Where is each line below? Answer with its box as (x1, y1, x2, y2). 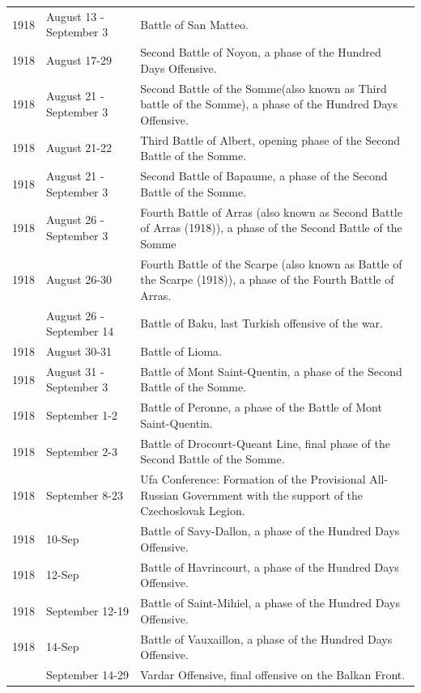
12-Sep (46, 566, 79, 583)
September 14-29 (46, 666, 129, 682)
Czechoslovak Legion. (140, 502, 245, 519)
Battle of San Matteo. (140, 15, 249, 32)
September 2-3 (46, 442, 117, 459)
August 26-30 (46, 271, 112, 288)
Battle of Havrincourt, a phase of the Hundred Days (140, 558, 399, 575)
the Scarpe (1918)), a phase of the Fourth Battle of (140, 271, 394, 288)
